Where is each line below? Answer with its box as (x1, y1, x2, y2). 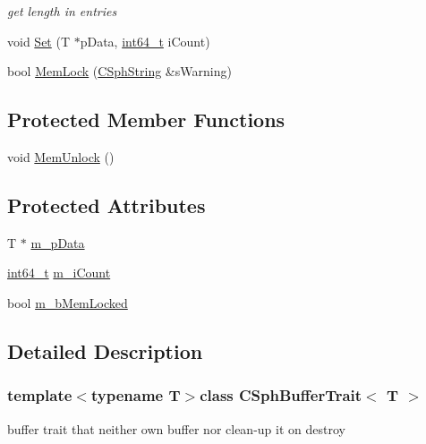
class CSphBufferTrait (200, 384, 362, 406)
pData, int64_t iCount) (80, 31, 210, 50)
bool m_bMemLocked (7, 293, 128, 312)
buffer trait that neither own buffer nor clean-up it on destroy (7, 419, 345, 438)
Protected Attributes (7, 191, 206, 218)
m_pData (30, 233, 85, 252)
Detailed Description (7, 337, 203, 364)
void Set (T (7, 31, 71, 50)
